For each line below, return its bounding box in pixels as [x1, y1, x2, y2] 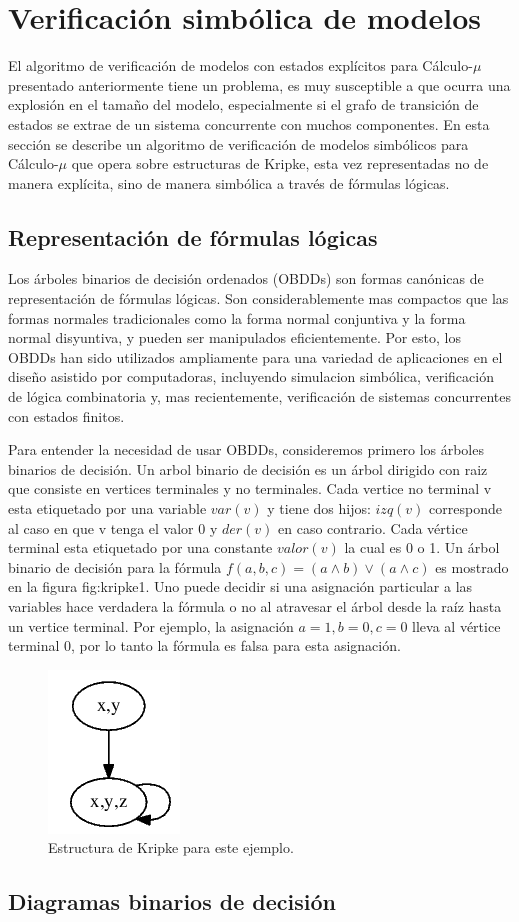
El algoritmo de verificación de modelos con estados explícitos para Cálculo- [8, 55, 473, 76]
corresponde [429, 498, 502, 519]
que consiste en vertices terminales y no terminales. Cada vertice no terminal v [8, 478, 492, 499]
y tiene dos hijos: [267, 498, 371, 519]
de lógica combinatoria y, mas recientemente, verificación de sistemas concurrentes [8, 386, 511, 407]
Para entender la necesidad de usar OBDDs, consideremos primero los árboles [8, 439, 484, 460]
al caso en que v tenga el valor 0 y [8, 517, 218, 538]
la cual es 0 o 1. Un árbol [344, 537, 500, 558]
